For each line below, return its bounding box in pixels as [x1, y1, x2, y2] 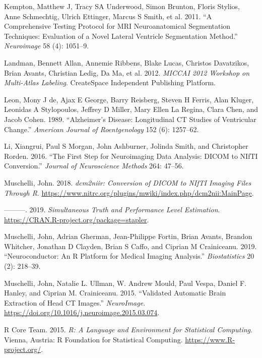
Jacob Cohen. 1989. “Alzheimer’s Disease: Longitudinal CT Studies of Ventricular [4, 113, 256, 124]
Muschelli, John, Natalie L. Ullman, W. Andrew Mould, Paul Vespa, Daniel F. [4, 277, 247, 288]
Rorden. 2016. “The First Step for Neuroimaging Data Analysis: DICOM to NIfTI [4, 150, 258, 161]
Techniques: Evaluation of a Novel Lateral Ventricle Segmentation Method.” [4, 30, 238, 41]
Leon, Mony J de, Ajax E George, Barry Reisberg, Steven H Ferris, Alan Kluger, [4, 94, 254, 104]
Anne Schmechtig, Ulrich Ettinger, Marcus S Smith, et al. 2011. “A [4, 11, 212, 21]
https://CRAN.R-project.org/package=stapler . [4, 214, 149, 224]
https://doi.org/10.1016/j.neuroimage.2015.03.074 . [4, 307, 160, 318]
